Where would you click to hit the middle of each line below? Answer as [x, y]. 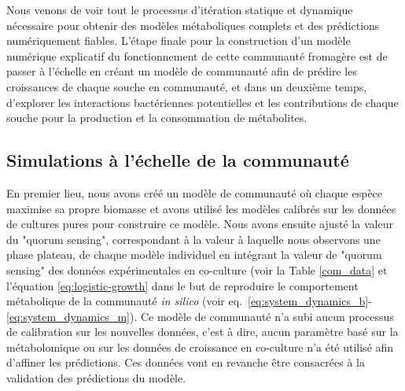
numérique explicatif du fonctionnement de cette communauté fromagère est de [197, 55]
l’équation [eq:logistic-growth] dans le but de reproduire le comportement [182, 285]
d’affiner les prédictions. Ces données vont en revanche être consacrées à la [186, 362]
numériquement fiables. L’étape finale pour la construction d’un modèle [179, 41]
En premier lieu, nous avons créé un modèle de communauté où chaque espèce [195, 192]
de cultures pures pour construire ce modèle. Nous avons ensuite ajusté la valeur [200, 224]
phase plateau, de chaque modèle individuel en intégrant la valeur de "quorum [194, 255]
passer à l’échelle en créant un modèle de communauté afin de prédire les [182, 71]
